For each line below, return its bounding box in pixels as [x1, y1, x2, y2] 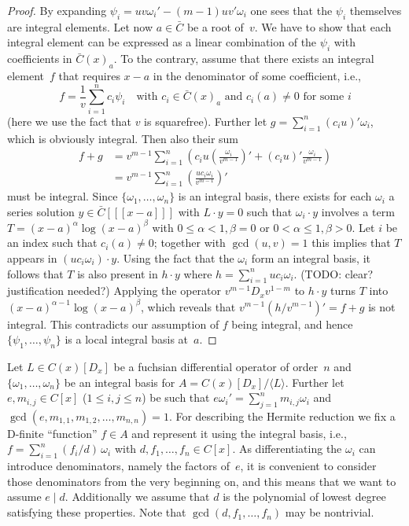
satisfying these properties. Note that [7, 504, 186, 520]
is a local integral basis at [64, 331, 189, 348]
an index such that [7, 234, 98, 251]
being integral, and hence [231, 315, 353, 332]
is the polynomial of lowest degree [223, 488, 386, 505]
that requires [58, 67, 120, 83]
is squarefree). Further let [144, 112, 267, 129]
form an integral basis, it [251, 250, 370, 267]
